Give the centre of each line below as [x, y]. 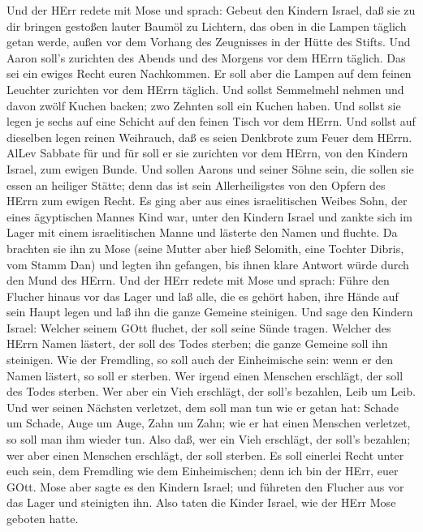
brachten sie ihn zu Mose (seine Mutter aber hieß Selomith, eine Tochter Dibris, [205, 248]
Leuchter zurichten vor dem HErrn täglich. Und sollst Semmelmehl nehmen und [205, 89]
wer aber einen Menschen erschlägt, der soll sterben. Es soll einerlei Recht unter [205, 455]
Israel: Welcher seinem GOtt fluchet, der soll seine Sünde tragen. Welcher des [199, 327]
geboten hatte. [43, 518]
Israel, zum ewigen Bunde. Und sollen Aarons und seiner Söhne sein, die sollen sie [210, 168]
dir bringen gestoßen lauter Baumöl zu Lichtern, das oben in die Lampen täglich [207, 26]
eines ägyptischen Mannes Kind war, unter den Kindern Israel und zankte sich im [209, 216]
